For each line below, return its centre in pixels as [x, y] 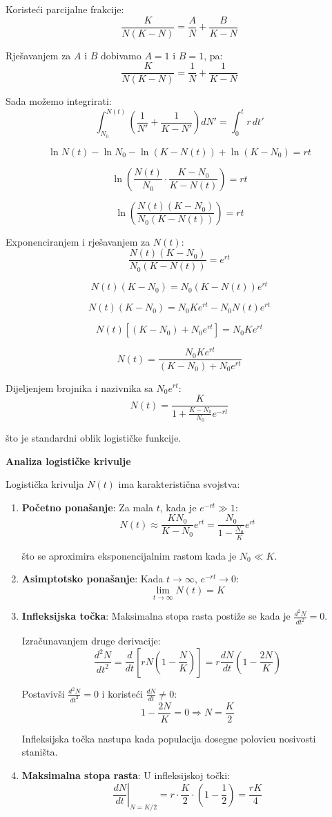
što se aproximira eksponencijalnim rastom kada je [129, 555]
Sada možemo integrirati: [59, 101]
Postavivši [43, 693]
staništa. [40, 752]
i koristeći [122, 693]
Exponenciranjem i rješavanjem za [78, 241]
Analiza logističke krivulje [68, 461]
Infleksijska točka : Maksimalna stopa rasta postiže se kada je [156, 616]
